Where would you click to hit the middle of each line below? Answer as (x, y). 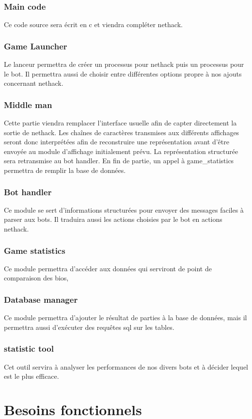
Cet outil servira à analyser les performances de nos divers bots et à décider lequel (126, 366)
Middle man (28, 104)
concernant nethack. (34, 83)
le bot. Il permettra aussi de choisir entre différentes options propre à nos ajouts (123, 73)
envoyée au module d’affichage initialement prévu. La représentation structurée (121, 151)
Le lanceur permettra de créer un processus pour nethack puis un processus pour (124, 64)
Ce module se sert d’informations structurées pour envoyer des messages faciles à (124, 209)
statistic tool (29, 349)
